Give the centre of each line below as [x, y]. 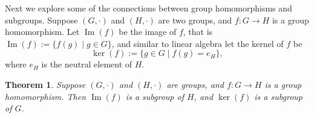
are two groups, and [195, 20]
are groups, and [195, 84]
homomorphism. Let [42, 32]
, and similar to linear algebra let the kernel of [198, 43]
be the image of [148, 32]
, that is [198, 32]
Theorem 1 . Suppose [45, 84]
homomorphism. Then [46, 96]
